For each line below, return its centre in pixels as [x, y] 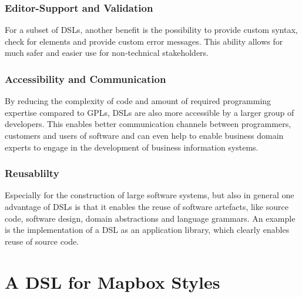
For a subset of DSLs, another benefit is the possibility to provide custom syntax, [151, 30]
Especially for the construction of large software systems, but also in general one [150, 195]
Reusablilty [32, 173]
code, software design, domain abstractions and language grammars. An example [150, 218]
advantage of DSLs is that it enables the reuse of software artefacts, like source [147, 206]
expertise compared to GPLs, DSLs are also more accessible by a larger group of [150, 112]
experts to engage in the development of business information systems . [132, 147]
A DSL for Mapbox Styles [113, 281]
